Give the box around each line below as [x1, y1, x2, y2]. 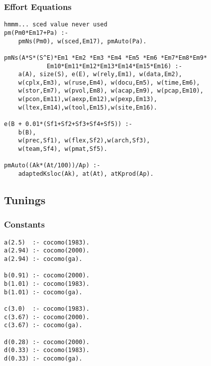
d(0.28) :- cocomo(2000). [4, 338, 90, 346]
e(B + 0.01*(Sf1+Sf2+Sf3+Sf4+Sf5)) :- [4, 121, 132, 128]
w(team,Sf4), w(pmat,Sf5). [18, 145, 107, 153]
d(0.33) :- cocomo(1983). [4, 347, 90, 354]
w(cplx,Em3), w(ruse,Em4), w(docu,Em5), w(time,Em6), [18, 79, 200, 86]
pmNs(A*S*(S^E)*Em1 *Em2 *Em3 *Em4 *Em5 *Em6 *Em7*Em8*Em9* [4, 54, 208, 61]
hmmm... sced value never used [4, 21, 107, 28]
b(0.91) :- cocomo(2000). [4, 272, 90, 279]
